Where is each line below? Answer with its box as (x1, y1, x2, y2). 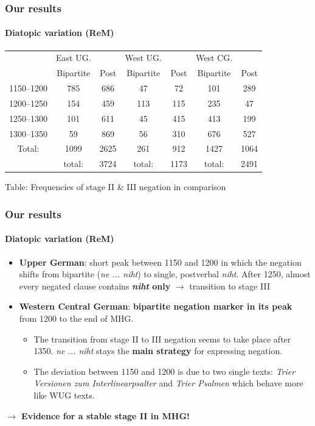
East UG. (56, 51, 91, 64)
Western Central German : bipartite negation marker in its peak (19, 300, 292, 313)
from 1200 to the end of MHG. (19, 312, 134, 324)
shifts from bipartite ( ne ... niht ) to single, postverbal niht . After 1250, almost (19, 268, 311, 280)
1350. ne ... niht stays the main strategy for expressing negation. (33, 344, 283, 357)
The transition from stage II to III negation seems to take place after (33, 332, 291, 345)
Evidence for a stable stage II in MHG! (21, 409, 190, 422)
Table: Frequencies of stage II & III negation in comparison (5, 180, 226, 193)
